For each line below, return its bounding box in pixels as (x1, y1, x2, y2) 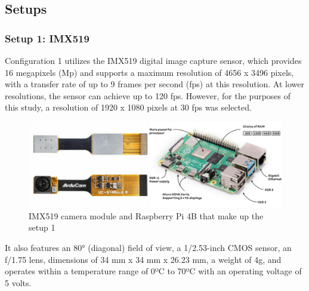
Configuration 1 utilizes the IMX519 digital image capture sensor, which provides (5, 54, 302, 66)
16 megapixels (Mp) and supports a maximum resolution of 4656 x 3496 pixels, (5, 66, 294, 78)
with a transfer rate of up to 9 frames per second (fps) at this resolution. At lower (5, 78, 304, 90)
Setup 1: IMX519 (5, 30, 89, 45)
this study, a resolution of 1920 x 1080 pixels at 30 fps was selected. (5, 101, 252, 114)
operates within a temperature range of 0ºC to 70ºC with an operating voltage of (5, 265, 302, 277)
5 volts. (5, 276, 32, 289)
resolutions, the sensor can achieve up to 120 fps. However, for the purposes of (5, 89, 291, 102)
